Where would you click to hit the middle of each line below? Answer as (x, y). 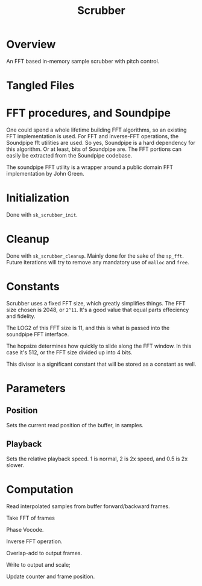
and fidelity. (21, 316)
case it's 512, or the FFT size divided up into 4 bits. (69, 352)
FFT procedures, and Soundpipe (88, 113)
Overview (31, 44)
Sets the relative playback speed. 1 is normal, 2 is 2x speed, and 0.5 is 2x (97, 459)
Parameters (36, 388)
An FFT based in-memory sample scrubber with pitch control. (83, 61)
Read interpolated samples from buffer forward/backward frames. (88, 506)
